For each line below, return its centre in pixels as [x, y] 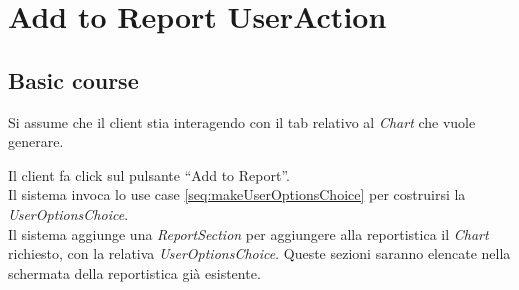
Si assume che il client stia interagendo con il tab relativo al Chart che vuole [242, 121]
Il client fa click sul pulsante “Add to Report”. [149, 174]
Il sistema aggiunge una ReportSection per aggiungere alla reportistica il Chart [248, 233]
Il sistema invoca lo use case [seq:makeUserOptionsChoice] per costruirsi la [237, 194]
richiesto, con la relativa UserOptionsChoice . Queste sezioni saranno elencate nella [259, 253]
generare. [36, 141]
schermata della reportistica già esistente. [134, 272]
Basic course [73, 79]
